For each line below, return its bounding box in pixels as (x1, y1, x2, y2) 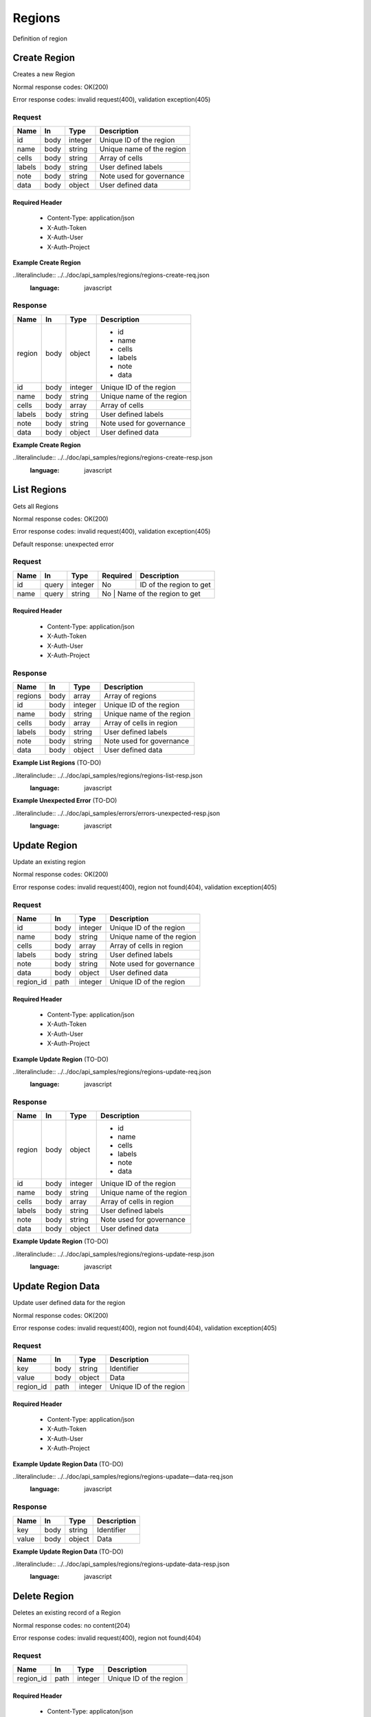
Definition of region (12, 34, 68, 43)
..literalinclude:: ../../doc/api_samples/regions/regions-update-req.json (12, 1067, 212, 1076)
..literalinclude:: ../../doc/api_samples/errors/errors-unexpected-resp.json (12, 809, 221, 817)
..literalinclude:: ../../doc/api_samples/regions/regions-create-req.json (12, 271, 210, 280)
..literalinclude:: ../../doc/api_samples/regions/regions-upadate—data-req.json (12, 1472, 234, 1480)
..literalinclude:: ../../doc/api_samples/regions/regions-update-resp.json (12, 1250, 214, 1258)
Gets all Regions (12, 502, 58, 510)
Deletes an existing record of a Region (12, 1608, 121, 1617)
